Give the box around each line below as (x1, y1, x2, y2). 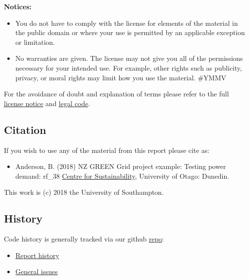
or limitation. (15, 37, 55, 47)
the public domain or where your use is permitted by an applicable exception (15, 27, 245, 37)
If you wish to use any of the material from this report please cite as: (4, 145, 210, 155)
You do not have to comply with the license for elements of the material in (15, 18, 238, 28)
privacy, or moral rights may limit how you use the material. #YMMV (15, 72, 226, 82)
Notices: (4, 1, 32, 11)
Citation (4, 122, 46, 137)
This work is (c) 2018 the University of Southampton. (4, 187, 164, 197)
